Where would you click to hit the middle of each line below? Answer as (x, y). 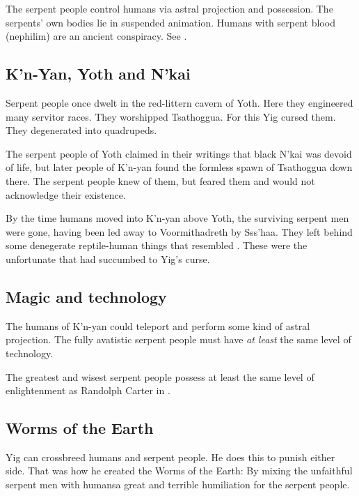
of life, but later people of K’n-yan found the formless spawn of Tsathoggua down (179, 167)
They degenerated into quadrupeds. (81, 130)
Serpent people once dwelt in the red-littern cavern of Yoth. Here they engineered (179, 102)
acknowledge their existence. (66, 194)
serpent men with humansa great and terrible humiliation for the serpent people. (178, 484)
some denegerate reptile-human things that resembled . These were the (157, 245)
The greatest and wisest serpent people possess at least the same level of (160, 376)
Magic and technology (86, 296)
